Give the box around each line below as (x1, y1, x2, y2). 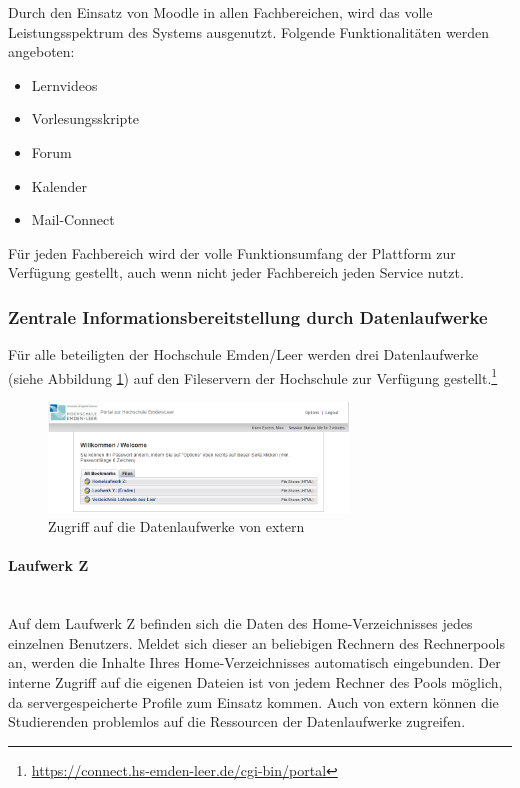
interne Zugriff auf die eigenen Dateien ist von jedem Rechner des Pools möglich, (8, 671, 503, 692)
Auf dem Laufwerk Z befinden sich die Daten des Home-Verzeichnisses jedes (8, 613, 473, 634)
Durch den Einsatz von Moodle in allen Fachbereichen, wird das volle (8, 2, 433, 22)
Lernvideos (31, 74, 98, 95)
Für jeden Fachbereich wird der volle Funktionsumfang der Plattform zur (8, 242, 456, 263)
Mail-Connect (31, 209, 115, 230)
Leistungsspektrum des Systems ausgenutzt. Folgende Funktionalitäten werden (8, 21, 490, 42)
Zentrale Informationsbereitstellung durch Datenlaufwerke (8, 304, 488, 329)
